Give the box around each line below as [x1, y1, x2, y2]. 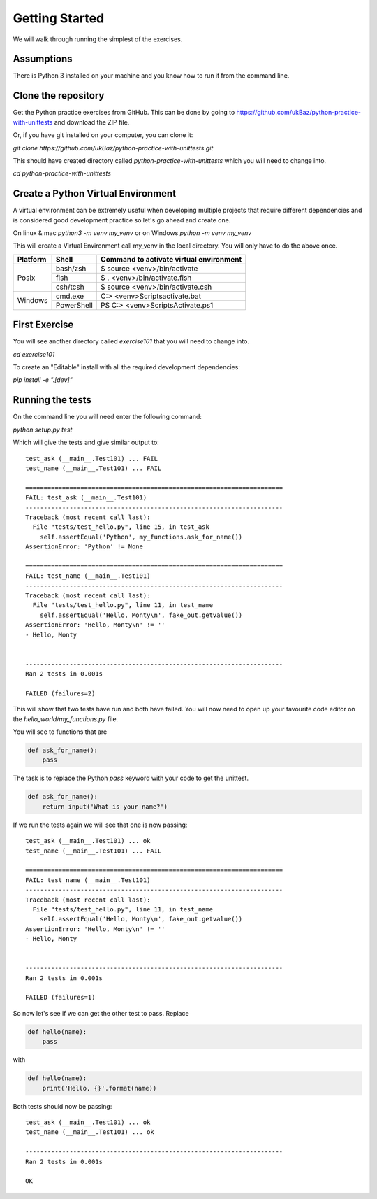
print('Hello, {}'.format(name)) [42, 1084, 157, 1092]
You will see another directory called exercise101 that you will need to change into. [13, 337, 250, 346]
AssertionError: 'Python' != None [25, 543, 143, 551]
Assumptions [13, 53, 73, 65]
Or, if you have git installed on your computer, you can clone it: [13, 131, 193, 139]
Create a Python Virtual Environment [13, 187, 177, 199]
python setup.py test [13, 425, 73, 434]
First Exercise [13, 319, 74, 331]
